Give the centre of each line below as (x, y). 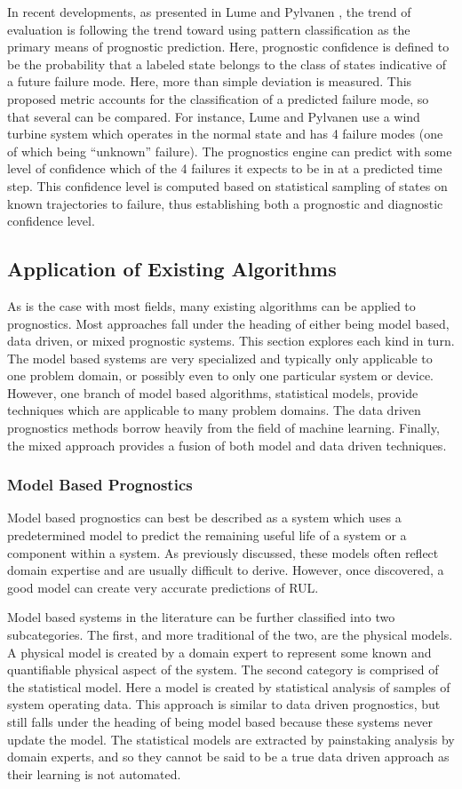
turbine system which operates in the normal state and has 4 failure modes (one (225, 134)
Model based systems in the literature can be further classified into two (201, 617)
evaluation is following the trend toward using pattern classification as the (209, 29)
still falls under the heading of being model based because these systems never (220, 722)
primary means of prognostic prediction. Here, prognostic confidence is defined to (228, 47)
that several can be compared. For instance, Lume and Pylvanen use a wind (214, 116)
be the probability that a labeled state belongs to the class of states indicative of (227, 64)
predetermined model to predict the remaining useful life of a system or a (207, 535)
